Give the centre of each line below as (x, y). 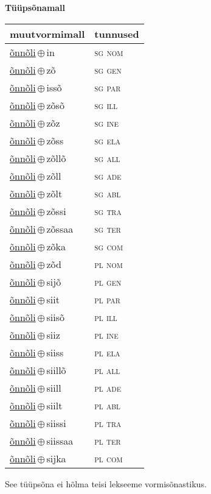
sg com (109, 246)
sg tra (108, 211)
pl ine (106, 334)
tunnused (117, 34)
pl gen (108, 281)
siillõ (56, 370)
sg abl (108, 193)
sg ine (107, 122)
